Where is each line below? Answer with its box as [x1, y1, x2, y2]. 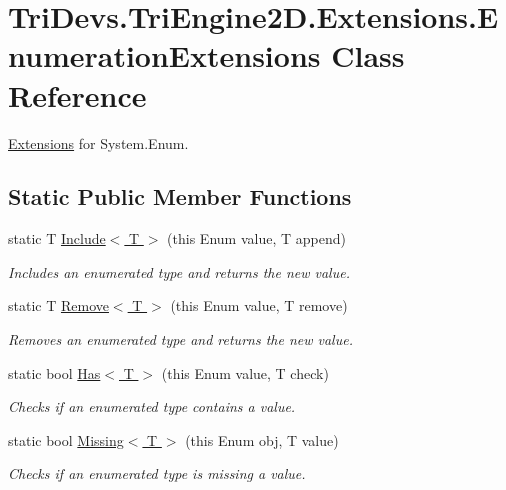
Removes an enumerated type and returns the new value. [8, 329, 353, 350]
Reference [8, 74, 147, 115]
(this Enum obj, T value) [185, 429, 339, 450]
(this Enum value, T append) [167, 228, 346, 249]
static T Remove [8, 295, 109, 316]
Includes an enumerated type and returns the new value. [8, 261, 350, 282]
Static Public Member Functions [8, 181, 352, 212]
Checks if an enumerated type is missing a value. [8, 463, 306, 484]
